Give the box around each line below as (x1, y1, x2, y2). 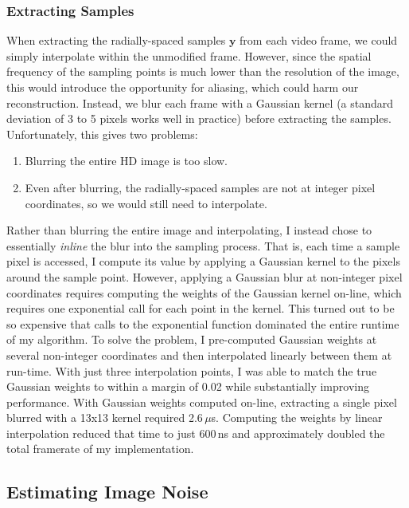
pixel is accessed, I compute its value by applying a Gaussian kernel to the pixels (6, 253, 400, 270)
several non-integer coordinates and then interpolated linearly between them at (6, 346, 392, 363)
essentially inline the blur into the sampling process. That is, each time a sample (6, 237, 400, 254)
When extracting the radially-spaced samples (6, 32, 226, 49)
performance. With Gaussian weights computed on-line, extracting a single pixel (6, 393, 397, 410)
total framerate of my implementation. (6, 440, 194, 457)
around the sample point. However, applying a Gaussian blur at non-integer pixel (6, 268, 403, 285)
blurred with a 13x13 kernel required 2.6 (6, 409, 203, 426)
